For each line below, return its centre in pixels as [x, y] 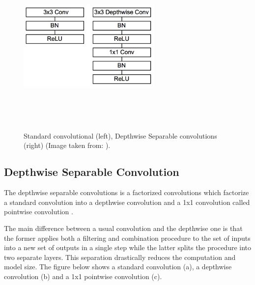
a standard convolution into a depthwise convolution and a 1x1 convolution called [127, 202]
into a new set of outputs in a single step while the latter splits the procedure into [128, 247]
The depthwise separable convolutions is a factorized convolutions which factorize [127, 192]
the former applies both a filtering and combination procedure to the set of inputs [127, 238]
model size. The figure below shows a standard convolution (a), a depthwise [118, 267]
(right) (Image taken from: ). [67, 145]
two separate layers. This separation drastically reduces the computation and [120, 257]
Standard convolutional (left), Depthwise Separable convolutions [120, 135]
